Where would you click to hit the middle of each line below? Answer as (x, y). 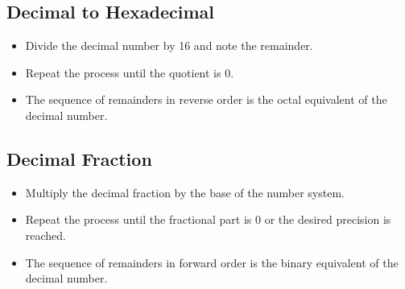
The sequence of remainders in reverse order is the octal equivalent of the (206, 99)
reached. (46, 235)
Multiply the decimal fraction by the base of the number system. (185, 192)
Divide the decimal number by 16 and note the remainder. (169, 45)
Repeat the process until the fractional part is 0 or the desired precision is (208, 219)
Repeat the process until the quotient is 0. (130, 72)
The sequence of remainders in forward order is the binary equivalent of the (212, 262)
